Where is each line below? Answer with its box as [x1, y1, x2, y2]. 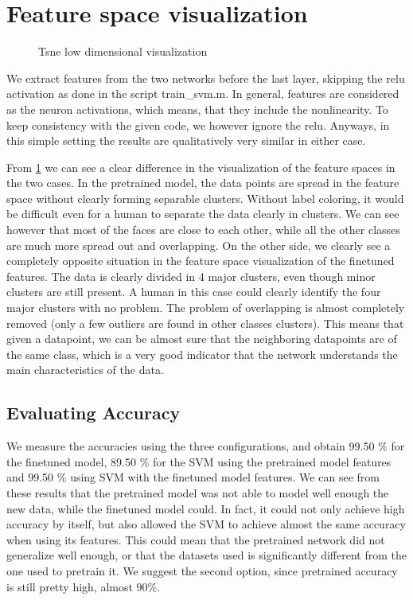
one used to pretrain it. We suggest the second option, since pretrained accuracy [6, 562, 398, 579]
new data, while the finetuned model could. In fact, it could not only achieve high [6, 500, 405, 516]
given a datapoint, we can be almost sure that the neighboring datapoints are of [6, 330, 397, 347]
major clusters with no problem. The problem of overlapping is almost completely [6, 299, 405, 316]
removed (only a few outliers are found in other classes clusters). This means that [6, 314, 404, 331]
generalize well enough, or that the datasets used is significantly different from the [6, 547, 407, 563]
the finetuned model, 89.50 [6, 453, 136, 469]
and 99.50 [6, 469, 54, 485]
